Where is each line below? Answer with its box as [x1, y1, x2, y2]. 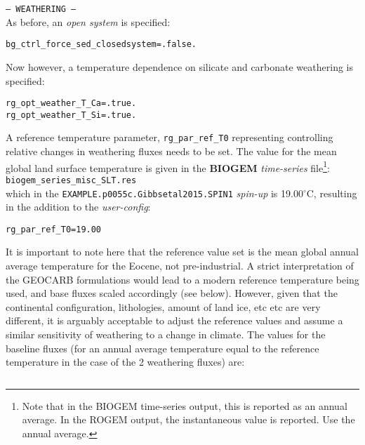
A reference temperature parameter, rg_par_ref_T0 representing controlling [6, 130, 333, 145]
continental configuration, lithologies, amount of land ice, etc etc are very [6, 299, 321, 314]
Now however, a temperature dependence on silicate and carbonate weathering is [6, 59, 353, 74]
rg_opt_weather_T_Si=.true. [6, 109, 137, 120]
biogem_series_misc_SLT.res [6, 175, 137, 185]
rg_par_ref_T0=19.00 [6, 224, 102, 234]
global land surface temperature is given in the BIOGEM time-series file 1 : [6, 158, 330, 175]
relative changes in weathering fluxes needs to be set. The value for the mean [6, 144, 337, 159]
